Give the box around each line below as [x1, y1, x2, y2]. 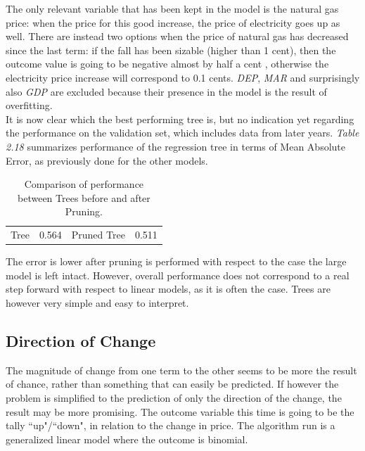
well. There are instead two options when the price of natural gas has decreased [6, 29, 349, 44]
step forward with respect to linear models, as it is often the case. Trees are [6, 281, 331, 296]
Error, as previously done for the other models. [6, 153, 208, 167]
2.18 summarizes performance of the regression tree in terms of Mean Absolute [6, 139, 346, 153]
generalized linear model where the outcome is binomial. [6, 431, 248, 446]
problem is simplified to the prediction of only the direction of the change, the [6, 390, 342, 405]
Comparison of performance [24, 177, 144, 191]
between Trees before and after [18, 190, 151, 205]
